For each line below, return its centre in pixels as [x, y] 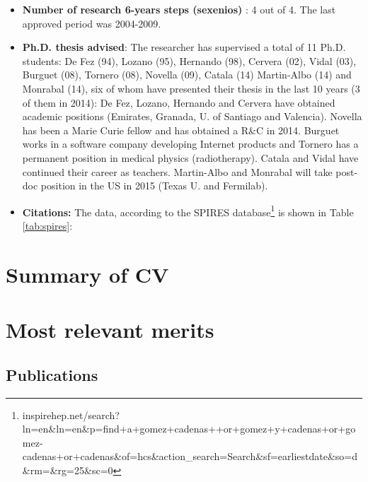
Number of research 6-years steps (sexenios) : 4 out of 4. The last [179, 9]
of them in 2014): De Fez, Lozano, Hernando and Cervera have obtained [179, 102]
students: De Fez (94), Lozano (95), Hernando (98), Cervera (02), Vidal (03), [189, 60]
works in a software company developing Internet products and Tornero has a [190, 144]
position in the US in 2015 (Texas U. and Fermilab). [154, 186]
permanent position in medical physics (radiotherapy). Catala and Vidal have [190, 157]
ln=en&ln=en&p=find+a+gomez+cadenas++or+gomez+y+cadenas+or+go [189, 429]
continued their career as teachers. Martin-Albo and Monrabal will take [177, 171]
